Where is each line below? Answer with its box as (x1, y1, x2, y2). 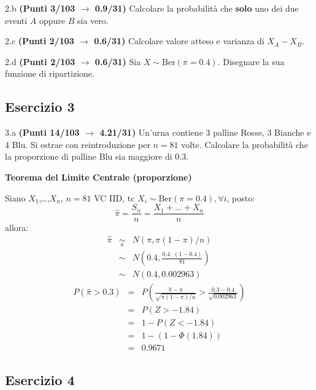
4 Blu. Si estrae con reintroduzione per (5, 138, 150, 150)
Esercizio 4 (5, 370, 75, 389)
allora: (5, 221, 29, 234)
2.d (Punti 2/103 (5, 55, 75, 68)
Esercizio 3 (5, 97, 75, 116)
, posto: (226, 191, 255, 204)
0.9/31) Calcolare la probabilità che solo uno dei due (94, 2, 299, 14)
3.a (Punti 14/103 (5, 126, 80, 139)
